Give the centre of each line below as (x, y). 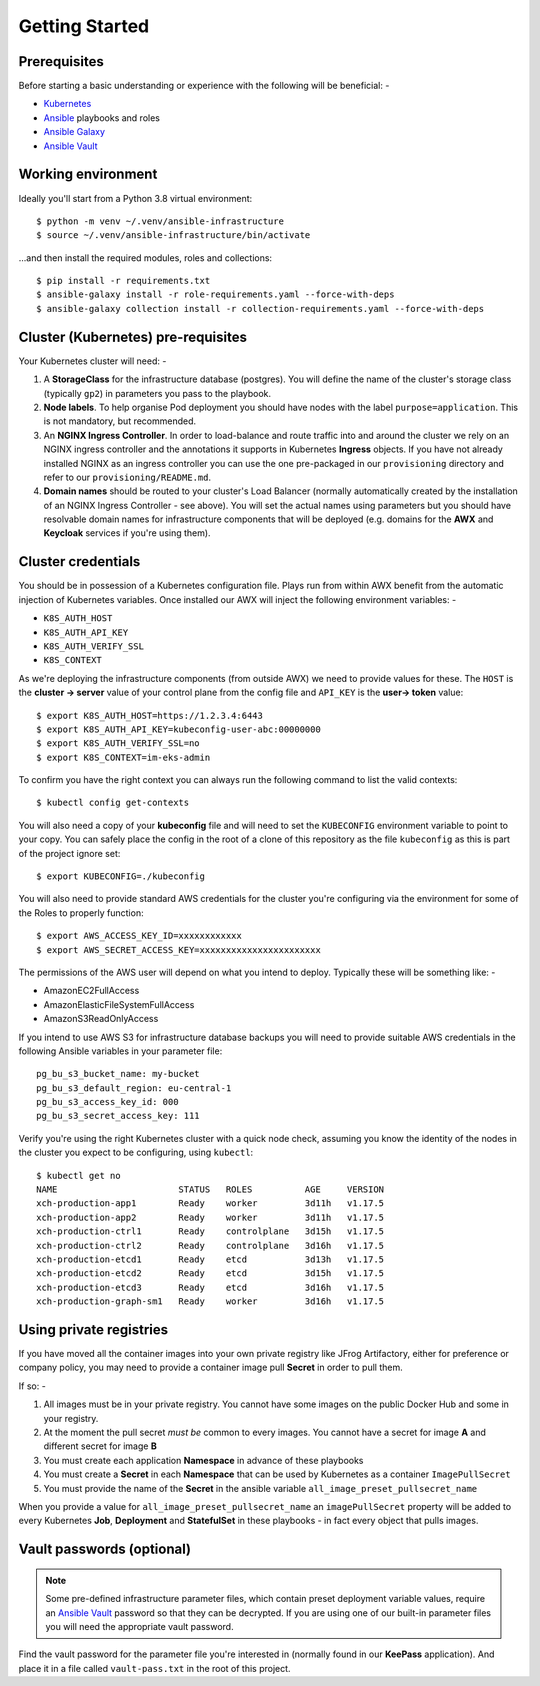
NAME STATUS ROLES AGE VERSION (210, 1189)
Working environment (88, 174)
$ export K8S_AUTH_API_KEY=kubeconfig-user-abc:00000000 (179, 729)
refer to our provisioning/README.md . (127, 477)
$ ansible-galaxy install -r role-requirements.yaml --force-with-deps (215, 294)
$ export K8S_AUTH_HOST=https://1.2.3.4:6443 (150, 715)
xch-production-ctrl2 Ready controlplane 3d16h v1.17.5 (210, 1245)
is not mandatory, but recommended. (120, 421)
